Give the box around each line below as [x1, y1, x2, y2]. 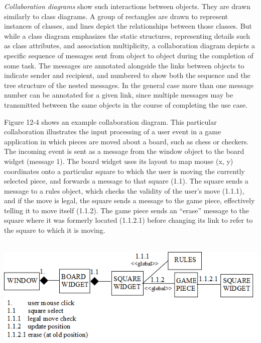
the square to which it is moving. [4, 225, 105, 235]
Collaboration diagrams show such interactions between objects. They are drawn [4, 1, 250, 11]
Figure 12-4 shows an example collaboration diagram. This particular [4, 116, 217, 127]
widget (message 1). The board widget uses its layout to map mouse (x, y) [4, 155, 233, 166]
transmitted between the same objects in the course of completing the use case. [4, 99, 248, 110]
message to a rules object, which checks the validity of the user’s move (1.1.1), [4, 185, 244, 196]
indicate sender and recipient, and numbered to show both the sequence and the [4, 70, 250, 80]
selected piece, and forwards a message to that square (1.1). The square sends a [4, 176, 248, 186]
